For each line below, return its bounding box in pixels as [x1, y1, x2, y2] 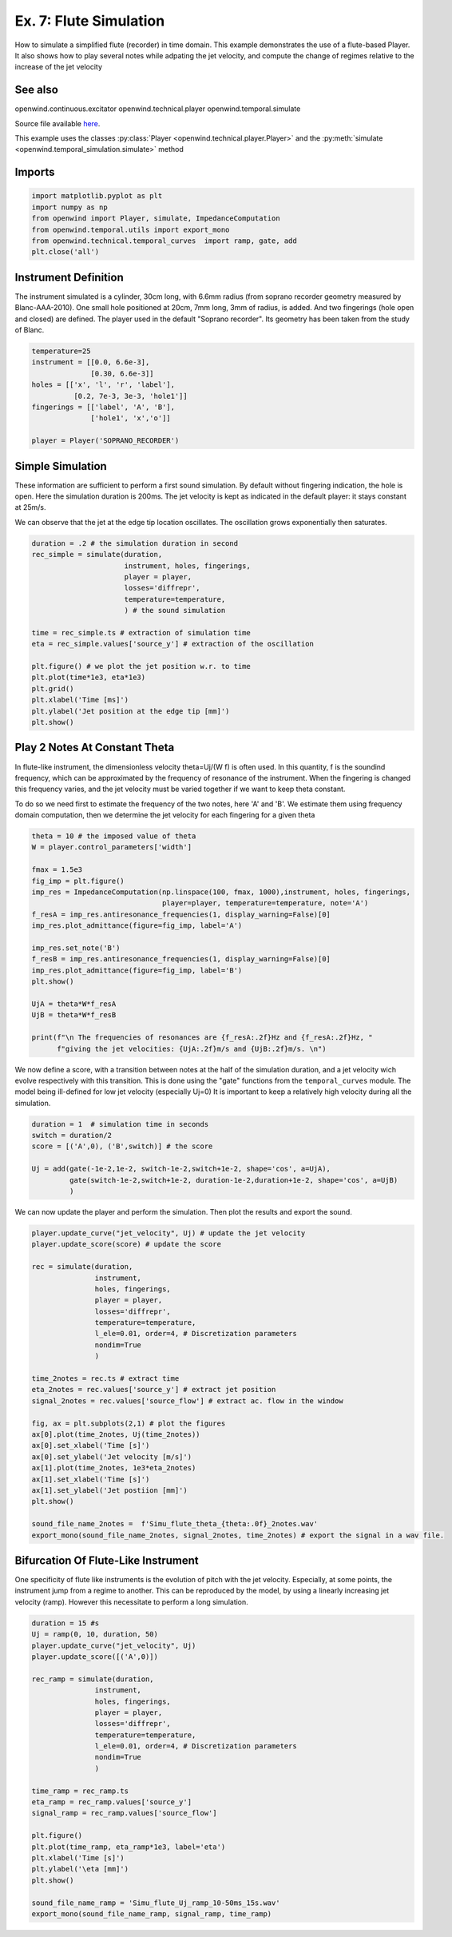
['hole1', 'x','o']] [90, 414, 171, 423]
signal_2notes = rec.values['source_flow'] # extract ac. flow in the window [31, 1396, 343, 1406]
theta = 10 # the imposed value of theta [31, 832, 196, 841]
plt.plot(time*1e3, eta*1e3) [31, 673, 146, 682]
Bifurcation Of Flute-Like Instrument [14, 1553, 199, 1567]
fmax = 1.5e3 [31, 865, 83, 874]
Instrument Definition [14, 270, 124, 284]
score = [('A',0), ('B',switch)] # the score [31, 1142, 213, 1151]
